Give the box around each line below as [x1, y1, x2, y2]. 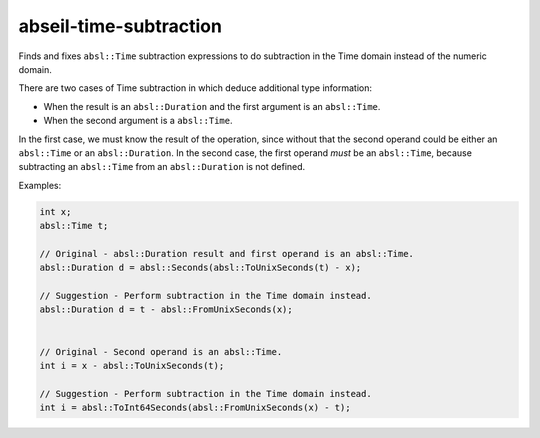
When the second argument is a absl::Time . [43, 115, 233, 127]
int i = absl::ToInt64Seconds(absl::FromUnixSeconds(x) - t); [39, 402, 351, 414]
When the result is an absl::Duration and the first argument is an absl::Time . [43, 100, 381, 112]
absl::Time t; [39, 220, 109, 232]
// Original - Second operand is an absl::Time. [39, 346, 283, 357]
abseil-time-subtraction [18, 15, 222, 37]
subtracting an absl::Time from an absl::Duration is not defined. [18, 161, 306, 173]
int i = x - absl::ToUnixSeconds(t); [39, 360, 225, 371]
